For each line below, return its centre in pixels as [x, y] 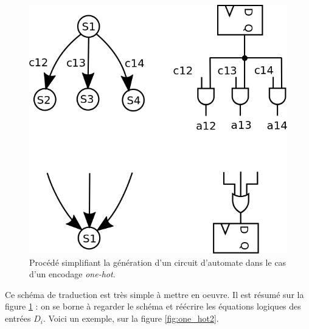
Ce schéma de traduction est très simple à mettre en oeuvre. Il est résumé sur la [154, 294]
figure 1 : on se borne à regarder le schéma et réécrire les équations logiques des [153, 306]
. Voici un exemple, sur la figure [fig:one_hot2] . [131, 318]
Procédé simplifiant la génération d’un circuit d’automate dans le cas [158, 262]
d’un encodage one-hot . [72, 274]
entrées [18, 318]
